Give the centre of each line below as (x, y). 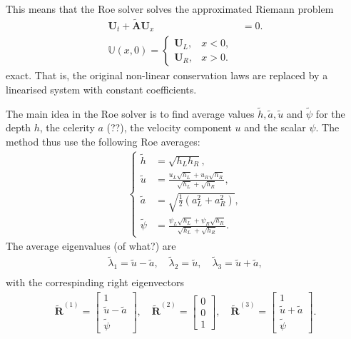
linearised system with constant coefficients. (101, 89)
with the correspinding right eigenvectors (95, 282)
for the (330, 113)
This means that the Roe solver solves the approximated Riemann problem (170, 9)
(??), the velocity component (169, 127)
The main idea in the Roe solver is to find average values (130, 113)
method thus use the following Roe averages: (103, 141)
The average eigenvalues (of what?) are (91, 246)
